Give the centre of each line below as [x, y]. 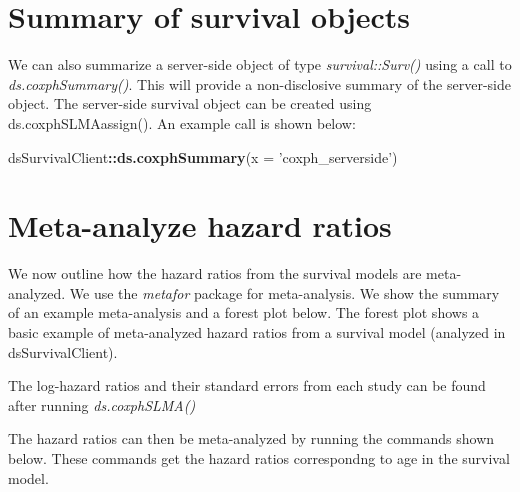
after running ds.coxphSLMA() [102, 404]
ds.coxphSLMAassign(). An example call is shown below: [182, 122]
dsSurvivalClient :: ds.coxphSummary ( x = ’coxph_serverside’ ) [203, 156]
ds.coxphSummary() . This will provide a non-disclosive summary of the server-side [259, 83]
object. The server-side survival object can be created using [190, 103]
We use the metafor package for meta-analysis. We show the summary [284, 292]
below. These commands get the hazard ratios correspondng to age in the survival [259, 457]
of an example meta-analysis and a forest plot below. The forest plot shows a [244, 312]
